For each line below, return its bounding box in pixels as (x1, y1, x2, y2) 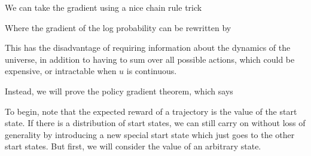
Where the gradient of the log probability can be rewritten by (5, 21, 231, 33)
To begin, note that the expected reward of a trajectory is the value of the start (5, 105, 297, 117)
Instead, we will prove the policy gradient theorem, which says (5, 84, 233, 97)
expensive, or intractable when (5, 65, 117, 77)
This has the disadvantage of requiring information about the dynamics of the (5, 41, 291, 54)
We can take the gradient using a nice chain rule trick (5, 1, 202, 13)
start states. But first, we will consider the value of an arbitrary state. (5, 140, 261, 152)
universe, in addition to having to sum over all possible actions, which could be (5, 53, 295, 65)
